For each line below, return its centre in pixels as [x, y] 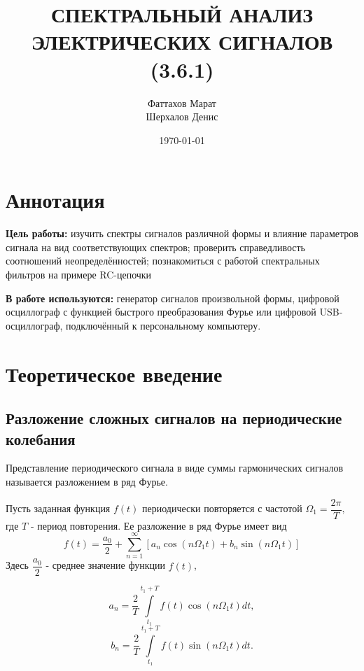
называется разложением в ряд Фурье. [87, 481]
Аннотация [55, 200]
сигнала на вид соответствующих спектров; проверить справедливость [155, 247]
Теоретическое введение [114, 373]
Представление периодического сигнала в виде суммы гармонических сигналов [175, 468]
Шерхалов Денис [182, 116]
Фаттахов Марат [182, 103]
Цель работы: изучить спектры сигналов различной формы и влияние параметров [182, 233]
